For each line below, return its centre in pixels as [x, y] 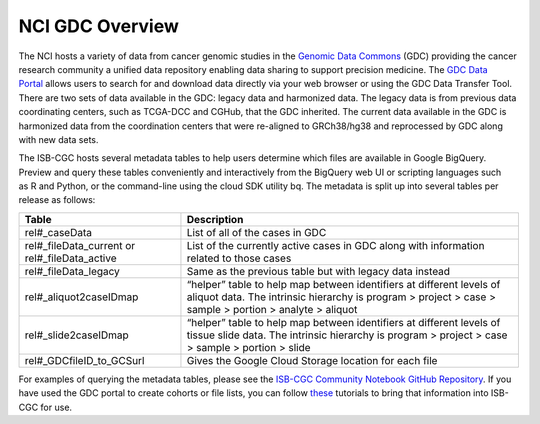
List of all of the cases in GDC [256, 232]
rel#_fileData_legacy [72, 271]
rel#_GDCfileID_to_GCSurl [84, 360]
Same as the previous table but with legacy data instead [318, 271]
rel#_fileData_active [70, 258]
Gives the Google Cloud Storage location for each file [312, 360]
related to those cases [239, 258]
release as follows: [57, 200]
